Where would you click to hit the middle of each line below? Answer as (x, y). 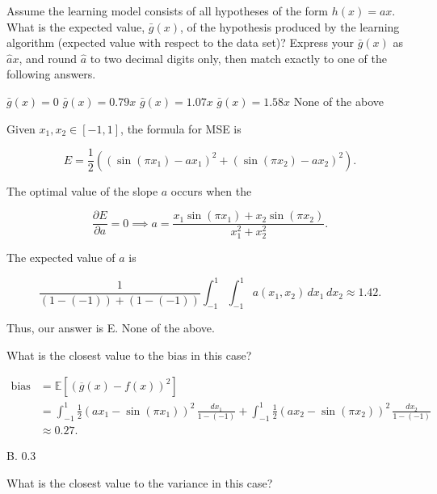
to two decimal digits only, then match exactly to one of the (238, 58)
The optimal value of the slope (82, 190)
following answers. (51, 74)
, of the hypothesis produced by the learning (290, 26)
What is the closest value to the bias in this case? (129, 355)
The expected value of (61, 258)
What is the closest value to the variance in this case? (140, 482)
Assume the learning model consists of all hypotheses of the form (168, 11)
